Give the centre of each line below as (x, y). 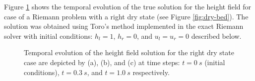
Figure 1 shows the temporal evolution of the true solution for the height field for (128, 6)
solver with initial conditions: (48, 36)
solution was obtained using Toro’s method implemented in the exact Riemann (124, 26)
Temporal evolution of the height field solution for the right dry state (129, 52)
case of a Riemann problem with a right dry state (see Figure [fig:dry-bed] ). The (126, 16)
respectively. (151, 72)
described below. (216, 36)
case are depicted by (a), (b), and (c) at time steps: (102, 62)
